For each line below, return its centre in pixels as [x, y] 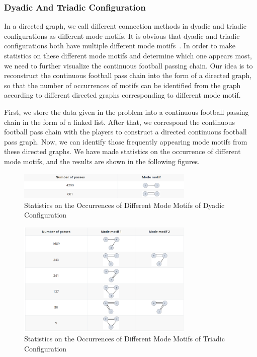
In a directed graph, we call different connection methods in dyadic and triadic [125, 26]
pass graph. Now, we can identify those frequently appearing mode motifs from [126, 141]
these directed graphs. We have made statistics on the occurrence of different [122, 151]
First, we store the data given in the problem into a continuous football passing [126, 112]
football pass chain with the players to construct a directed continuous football [125, 132]
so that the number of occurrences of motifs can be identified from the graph [122, 85]
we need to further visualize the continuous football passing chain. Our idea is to [128, 65]
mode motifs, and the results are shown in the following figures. [102, 161]
